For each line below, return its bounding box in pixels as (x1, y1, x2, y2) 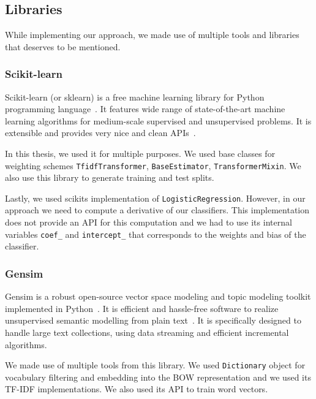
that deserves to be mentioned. (5, 40, 121, 53)
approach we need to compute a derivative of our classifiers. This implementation (5, 203, 310, 216)
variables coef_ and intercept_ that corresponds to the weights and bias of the (5, 227, 306, 240)
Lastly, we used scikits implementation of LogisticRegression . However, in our (5, 191, 306, 204)
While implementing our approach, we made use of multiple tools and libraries (5, 28, 299, 41)
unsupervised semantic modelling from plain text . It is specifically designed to (5, 314, 301, 327)
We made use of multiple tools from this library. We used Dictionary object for (5, 359, 306, 371)
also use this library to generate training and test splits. (5, 171, 214, 184)
